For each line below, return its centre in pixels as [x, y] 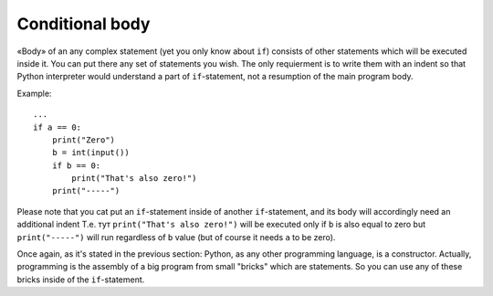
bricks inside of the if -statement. [81, 280]
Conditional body [84, 24]
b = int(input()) [90, 153]
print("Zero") [84, 140]
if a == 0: [58, 127]
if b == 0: [76, 165]
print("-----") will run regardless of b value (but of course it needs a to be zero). [176, 237]
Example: [34, 93]
